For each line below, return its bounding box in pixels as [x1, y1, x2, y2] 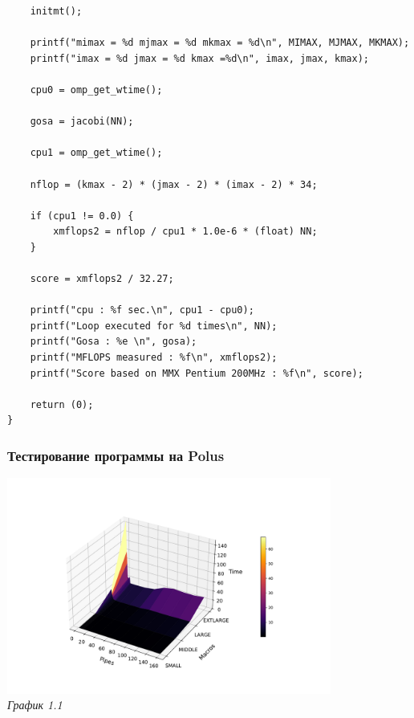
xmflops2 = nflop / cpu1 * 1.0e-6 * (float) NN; [53, 226, 318, 238]
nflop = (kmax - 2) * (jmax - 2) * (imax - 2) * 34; [30, 178, 318, 190]
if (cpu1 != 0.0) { [30, 210, 134, 222]
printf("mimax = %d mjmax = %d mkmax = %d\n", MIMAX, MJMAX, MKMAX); [30, 37, 410, 49]
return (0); [30, 398, 94, 410]
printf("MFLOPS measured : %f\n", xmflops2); [30, 352, 278, 364]
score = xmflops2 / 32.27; [30, 273, 174, 285]
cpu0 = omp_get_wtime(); [30, 84, 163, 96]
